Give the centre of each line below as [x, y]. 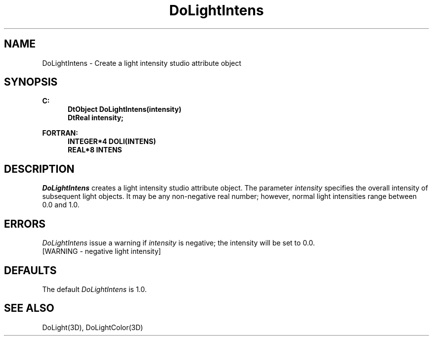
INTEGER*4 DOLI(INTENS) [112, 142]
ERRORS [25, 224]
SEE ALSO [29, 308]
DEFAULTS [30, 270]
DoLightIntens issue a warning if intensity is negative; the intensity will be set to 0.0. [179, 243]
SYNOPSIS [31, 82]
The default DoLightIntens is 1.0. [94, 289]
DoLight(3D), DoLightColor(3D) [93, 327]
